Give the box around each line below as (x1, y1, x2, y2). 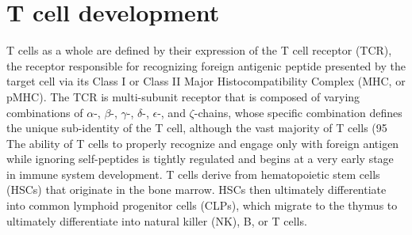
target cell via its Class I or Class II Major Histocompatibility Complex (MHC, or (6, 73, 406, 89)
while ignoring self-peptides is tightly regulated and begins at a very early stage (6, 150, 394, 167)
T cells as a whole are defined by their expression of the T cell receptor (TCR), (6, 42, 392, 59)
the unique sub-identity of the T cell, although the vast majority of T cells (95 (6, 119, 387, 136)
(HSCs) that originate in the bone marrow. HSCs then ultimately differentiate (6, 181, 387, 198)
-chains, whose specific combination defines (194, 104, 402, 120)
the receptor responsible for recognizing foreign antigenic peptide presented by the (6, 57, 406, 74)
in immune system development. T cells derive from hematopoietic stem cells (6, 165, 380, 182)
